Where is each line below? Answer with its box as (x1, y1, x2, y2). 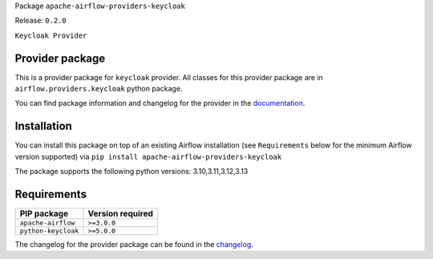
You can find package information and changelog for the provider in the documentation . (14, 99, 306, 108)
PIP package (19, 208, 68, 220)
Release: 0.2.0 (14, 16, 67, 26)
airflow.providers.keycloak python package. (14, 84, 183, 94)
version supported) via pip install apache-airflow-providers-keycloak (14, 152, 282, 161)
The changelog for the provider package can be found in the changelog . (14, 240, 254, 249)
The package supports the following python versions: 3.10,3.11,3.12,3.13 (14, 167, 249, 176)
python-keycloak (19, 227, 79, 236)
